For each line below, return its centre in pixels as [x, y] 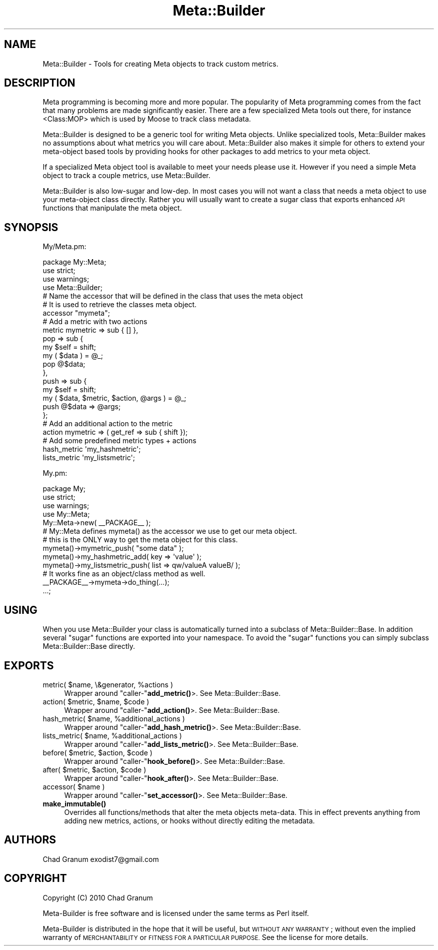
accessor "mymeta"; [76, 313]
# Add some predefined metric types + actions [119, 441]
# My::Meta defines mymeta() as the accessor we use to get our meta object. [170, 531]
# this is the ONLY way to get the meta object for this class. [140, 540]
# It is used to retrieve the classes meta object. [120, 305]
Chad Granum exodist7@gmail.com [101, 859]
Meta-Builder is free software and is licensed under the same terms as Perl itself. [176, 913]
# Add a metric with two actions [95, 322]
